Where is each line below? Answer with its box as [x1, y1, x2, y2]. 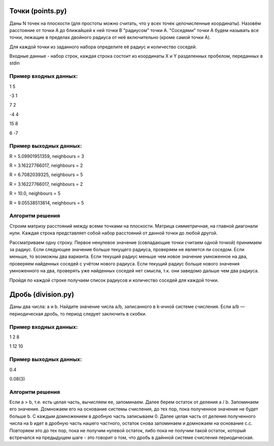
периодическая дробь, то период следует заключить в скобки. [9, 311, 147, 317]
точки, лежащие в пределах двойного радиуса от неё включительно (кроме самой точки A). [9, 35, 211, 41]
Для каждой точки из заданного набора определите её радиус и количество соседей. [9, 44, 197, 50]
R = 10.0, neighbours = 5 [9, 190, 61, 196]
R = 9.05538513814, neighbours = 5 [9, 199, 84, 205]
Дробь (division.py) [9, 290, 75, 299]
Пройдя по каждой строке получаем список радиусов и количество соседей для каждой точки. [9, 277, 219, 283]
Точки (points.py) [9, 7, 67, 15]
